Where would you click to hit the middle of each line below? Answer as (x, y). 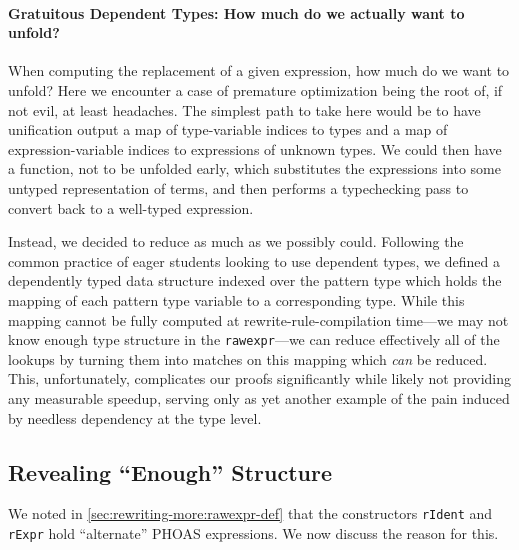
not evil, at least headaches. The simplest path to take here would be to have (244, 109)
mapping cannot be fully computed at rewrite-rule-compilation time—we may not (258, 319)
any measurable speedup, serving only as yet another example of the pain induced (259, 397)
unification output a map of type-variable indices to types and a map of (228, 129)
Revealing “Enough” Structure (170, 471)
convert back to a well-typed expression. (131, 207)
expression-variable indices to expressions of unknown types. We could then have (255, 148)
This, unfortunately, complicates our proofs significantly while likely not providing (259, 378)
